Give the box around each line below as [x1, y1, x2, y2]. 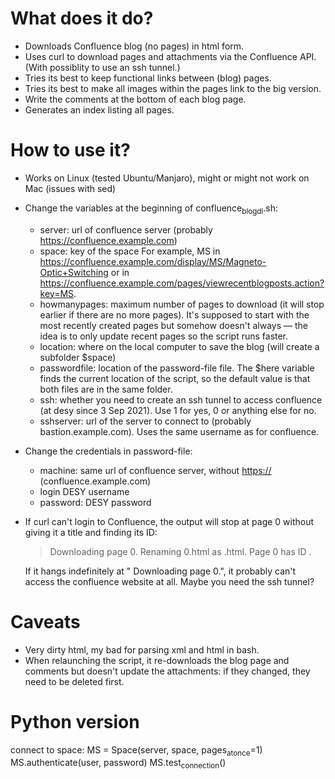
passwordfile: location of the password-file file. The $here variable [39, 362, 315, 374]
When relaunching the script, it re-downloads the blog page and [24, 654, 290, 666]
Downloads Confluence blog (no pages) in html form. [24, 40, 245, 52]
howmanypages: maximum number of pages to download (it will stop [39, 298, 325, 310]
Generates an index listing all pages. [24, 103, 175, 116]
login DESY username [39, 485, 130, 497]
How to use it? [10, 139, 131, 162]
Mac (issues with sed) [24, 182, 117, 194]
